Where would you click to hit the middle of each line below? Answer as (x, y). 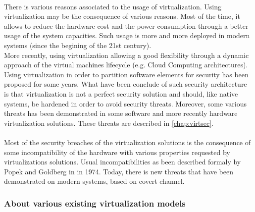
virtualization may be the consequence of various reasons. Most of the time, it (122, 16)
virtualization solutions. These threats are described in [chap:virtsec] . (109, 123)
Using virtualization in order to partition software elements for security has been (126, 74)
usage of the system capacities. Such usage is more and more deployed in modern (127, 35)
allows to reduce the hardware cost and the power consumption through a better (126, 26)
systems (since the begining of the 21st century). (78, 45)
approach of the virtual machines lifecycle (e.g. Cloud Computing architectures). (126, 65)
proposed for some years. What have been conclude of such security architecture (126, 84)
